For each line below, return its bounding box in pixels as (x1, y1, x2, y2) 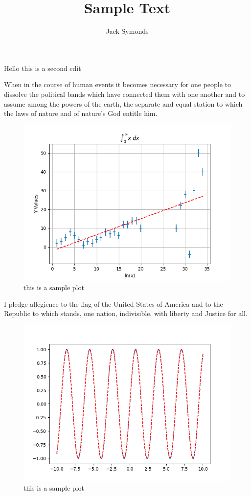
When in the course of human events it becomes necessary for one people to (4, 79, 231, 90)
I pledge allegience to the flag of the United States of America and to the (4, 298, 223, 309)
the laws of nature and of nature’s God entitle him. (4, 108, 158, 118)
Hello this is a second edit (4, 63, 81, 73)
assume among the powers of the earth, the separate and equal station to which (4, 98, 243, 109)
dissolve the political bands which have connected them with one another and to (4, 89, 245, 99)
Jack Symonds (106, 26, 149, 36)
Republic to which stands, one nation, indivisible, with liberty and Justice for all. (4, 308, 248, 318)
